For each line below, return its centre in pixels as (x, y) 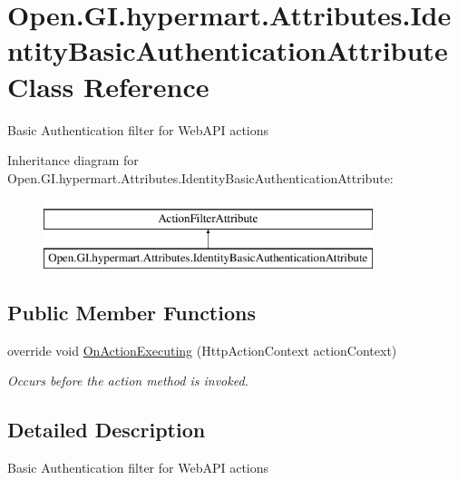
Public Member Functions (132, 312)
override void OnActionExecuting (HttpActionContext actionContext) (202, 350)
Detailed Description (107, 430)
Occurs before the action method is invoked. (128, 381)
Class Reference (108, 86)
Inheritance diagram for (73, 160)
